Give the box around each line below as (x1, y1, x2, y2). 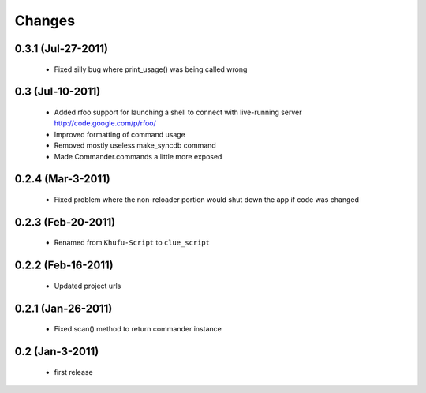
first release (54, 367, 94, 376)
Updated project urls (54, 281, 121, 290)
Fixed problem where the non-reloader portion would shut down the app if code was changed (54, 194, 359, 204)
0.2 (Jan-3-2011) (14, 344, 99, 358)
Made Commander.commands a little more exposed (54, 152, 222, 161)
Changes (14, 12, 75, 29)
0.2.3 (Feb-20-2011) (14, 215, 116, 229)
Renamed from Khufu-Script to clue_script (54, 238, 211, 248)
